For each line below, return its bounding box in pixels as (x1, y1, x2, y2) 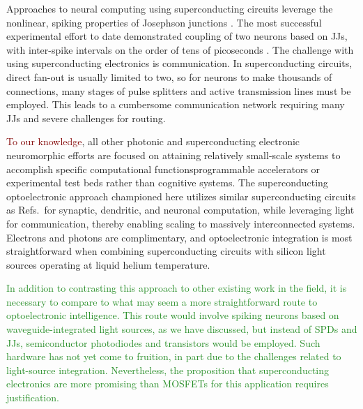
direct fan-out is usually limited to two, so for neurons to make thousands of (6, 69, 332, 84)
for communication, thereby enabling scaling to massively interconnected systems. (6, 216, 355, 230)
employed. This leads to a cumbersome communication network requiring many (6, 97, 345, 112)
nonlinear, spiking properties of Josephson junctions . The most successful (6, 15, 322, 29)
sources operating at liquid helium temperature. (6, 257, 210, 272)
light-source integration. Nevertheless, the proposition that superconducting (6, 362, 330, 377)
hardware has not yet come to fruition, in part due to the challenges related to (6, 349, 341, 364)
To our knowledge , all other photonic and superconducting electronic (6, 134, 300, 149)
